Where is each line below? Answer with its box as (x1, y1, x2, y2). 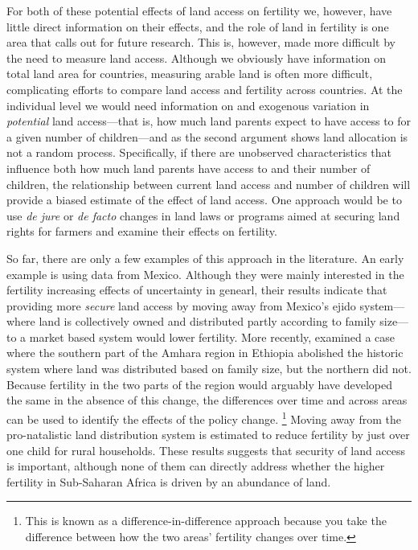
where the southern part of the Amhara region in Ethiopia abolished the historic (6, 344, 404, 361)
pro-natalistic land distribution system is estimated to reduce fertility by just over (6, 426, 410, 443)
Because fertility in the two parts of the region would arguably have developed (6, 376, 393, 392)
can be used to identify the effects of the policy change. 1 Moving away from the (6, 408, 401, 427)
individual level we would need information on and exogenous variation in (6, 96, 370, 113)
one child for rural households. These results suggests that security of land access (6, 441, 406, 458)
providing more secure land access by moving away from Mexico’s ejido (6, 297, 356, 314)
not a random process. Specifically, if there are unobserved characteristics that (6, 144, 391, 161)
